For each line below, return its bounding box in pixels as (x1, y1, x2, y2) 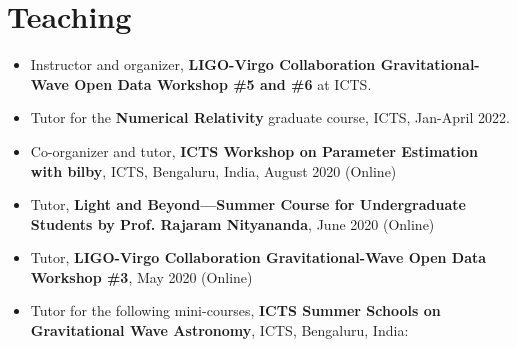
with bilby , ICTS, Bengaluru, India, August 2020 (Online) (30, 160, 397, 181)
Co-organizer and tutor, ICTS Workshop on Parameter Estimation (30, 140, 478, 161)
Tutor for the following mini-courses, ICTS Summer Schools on (30, 300, 441, 321)
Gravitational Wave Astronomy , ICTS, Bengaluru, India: (30, 320, 409, 341)
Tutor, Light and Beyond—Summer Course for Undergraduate (30, 194, 466, 215)
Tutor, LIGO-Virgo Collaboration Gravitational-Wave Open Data (30, 247, 487, 268)
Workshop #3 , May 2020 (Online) (30, 266, 253, 287)
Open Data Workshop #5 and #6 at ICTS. (74, 73, 372, 94)
